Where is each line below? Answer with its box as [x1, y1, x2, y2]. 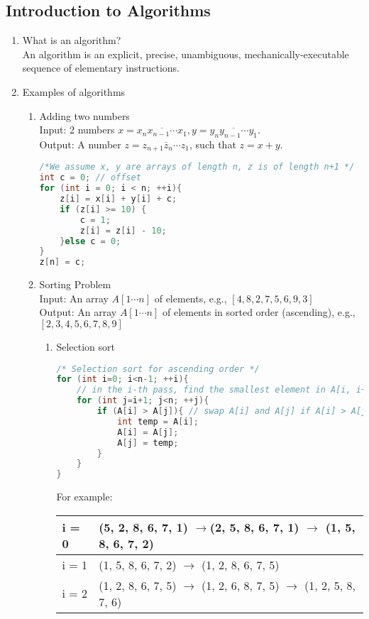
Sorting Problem [39, 277, 111, 292]
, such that [189, 136, 236, 151]
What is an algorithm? [22, 33, 121, 48]
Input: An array [39, 290, 109, 305]
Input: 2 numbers [39, 122, 115, 137]
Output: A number [39, 136, 121, 151]
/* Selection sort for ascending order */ [56, 363, 260, 374]
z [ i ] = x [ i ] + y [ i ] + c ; [60, 194, 177, 204]
